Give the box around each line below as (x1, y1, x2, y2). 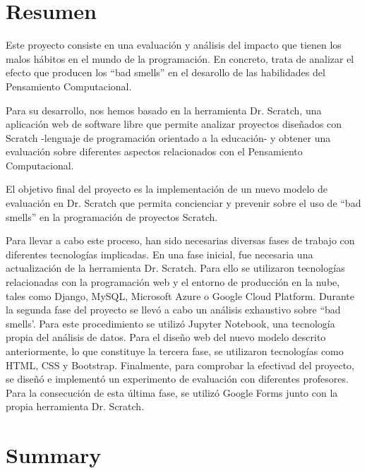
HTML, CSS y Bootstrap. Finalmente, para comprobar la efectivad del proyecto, (6, 357, 354, 372)
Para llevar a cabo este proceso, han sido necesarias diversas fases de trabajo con (6, 233, 355, 248)
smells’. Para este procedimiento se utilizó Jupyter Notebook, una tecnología (6, 316, 335, 330)
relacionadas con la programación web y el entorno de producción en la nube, (6, 275, 340, 289)
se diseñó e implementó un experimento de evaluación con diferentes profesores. (6, 371, 349, 386)
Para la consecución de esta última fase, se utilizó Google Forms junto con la (6, 385, 338, 400)
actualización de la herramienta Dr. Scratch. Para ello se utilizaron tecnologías (6, 261, 345, 275)
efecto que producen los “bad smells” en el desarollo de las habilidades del (6, 65, 325, 80)
